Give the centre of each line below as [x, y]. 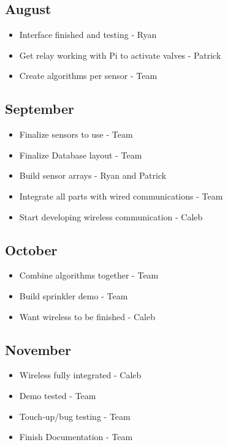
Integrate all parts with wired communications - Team [121, 196]
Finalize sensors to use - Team [76, 134]
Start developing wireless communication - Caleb [111, 216]
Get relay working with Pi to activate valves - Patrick [120, 55]
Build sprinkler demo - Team [74, 295]
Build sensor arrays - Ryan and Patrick [93, 175]
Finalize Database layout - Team [81, 155]
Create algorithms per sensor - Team [88, 76]
